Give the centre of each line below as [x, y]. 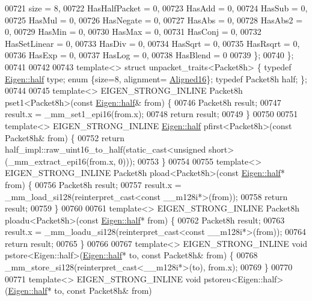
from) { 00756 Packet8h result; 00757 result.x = [93, 184]
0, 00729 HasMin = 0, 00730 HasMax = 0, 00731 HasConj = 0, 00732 [133, 32]
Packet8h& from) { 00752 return [65, 137]
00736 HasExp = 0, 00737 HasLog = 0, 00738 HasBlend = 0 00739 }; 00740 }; [149, 55]
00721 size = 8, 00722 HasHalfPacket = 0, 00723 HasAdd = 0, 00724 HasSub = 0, [156, 8]
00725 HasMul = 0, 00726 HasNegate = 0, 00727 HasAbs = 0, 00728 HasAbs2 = [154, 20]
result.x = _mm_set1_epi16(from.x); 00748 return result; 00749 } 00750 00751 [151, 114]
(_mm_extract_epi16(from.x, [60, 161]
